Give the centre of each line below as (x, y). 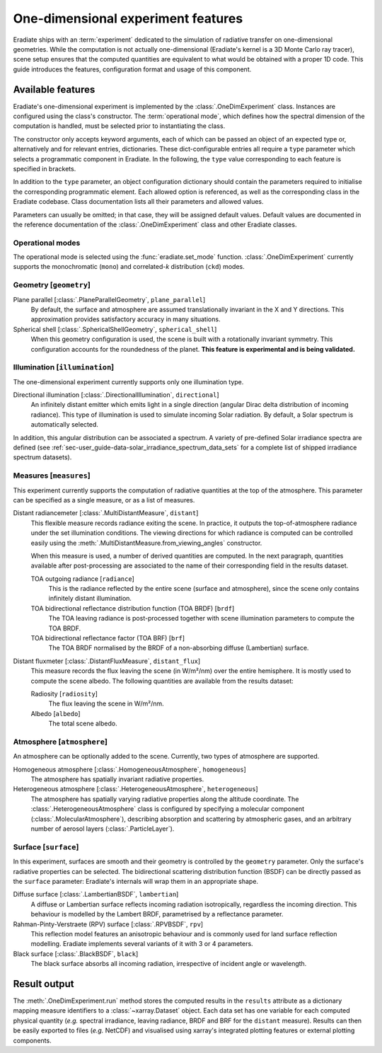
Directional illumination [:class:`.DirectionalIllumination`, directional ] (116, 395)
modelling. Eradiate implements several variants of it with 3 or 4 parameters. (142, 944)
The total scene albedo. (83, 724)
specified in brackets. (45, 168)
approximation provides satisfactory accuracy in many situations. (126, 319)
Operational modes (47, 243)
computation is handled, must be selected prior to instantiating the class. (119, 126)
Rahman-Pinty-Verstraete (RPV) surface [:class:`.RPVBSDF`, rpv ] (108, 924)
